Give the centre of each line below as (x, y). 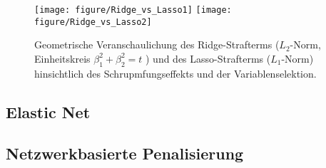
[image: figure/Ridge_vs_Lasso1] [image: (133, 10)
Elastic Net (48, 111)
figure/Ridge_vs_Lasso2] (93, 22)
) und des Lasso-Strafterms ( (208, 58)
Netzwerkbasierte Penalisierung (125, 153)
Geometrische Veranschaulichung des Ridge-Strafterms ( (157, 44)
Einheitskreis (62, 58)
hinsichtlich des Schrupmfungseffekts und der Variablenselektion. (175, 73)
